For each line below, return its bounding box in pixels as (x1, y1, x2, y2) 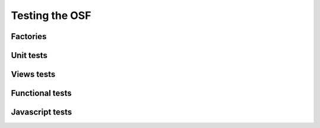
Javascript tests (11, 107, 72, 117)
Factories (11, 31, 47, 41)
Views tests (11, 69, 56, 79)
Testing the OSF (11, 9, 91, 22)
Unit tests (11, 50, 47, 60)
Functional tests (11, 88, 72, 98)
